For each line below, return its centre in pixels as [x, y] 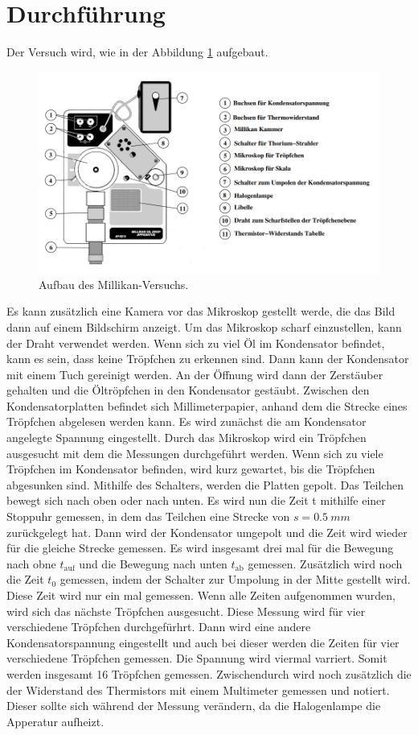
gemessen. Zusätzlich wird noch [325, 563]
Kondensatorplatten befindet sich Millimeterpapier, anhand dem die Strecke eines [207, 405]
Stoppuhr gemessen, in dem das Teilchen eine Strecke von [148, 516]
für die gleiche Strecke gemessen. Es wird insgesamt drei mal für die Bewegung [200, 548]
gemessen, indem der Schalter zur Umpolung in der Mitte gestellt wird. [235, 579]
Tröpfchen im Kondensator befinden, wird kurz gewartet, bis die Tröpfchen [191, 469]
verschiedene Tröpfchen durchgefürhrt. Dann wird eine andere [159, 627]
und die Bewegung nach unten [153, 563]
